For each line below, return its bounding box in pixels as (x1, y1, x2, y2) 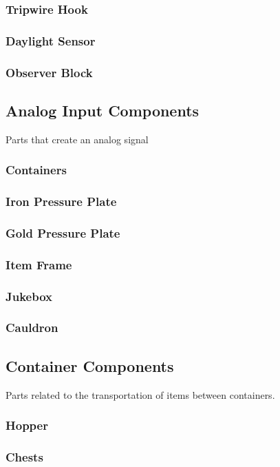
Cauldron (6, 319, 58, 336)
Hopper (6, 417, 48, 434)
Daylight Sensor (6, 32, 96, 49)
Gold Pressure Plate (6, 224, 120, 241)
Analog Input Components (6, 99, 200, 121)
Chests (6, 448, 43, 465)
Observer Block (6, 63, 93, 81)
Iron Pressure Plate (6, 193, 117, 210)
